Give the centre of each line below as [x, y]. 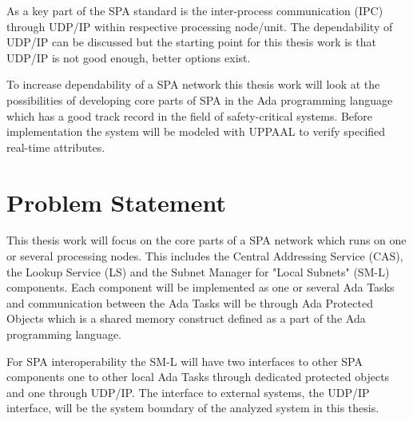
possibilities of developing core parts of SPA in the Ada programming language [200, 99]
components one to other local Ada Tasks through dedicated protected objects [198, 377]
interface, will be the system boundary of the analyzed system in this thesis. [193, 408]
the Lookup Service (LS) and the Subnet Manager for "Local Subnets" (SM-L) [198, 271]
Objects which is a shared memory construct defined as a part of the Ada [186, 318]
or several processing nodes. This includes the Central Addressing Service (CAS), [205, 256]
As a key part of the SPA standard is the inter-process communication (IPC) [195, 10]
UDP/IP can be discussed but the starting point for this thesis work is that [191, 42]
